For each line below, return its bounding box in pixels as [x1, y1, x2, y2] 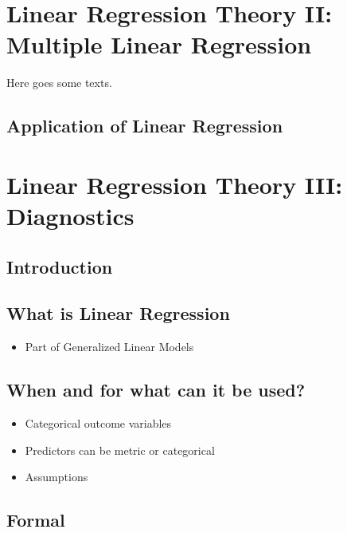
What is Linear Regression [6, 301, 230, 326]
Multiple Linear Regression [6, 28, 312, 61]
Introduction [6, 254, 113, 278]
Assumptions [25, 468, 88, 485]
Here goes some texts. [6, 74, 112, 91]
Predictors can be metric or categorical [25, 441, 215, 458]
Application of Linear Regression [6, 113, 283, 138]
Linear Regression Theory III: [6, 168, 343, 200]
